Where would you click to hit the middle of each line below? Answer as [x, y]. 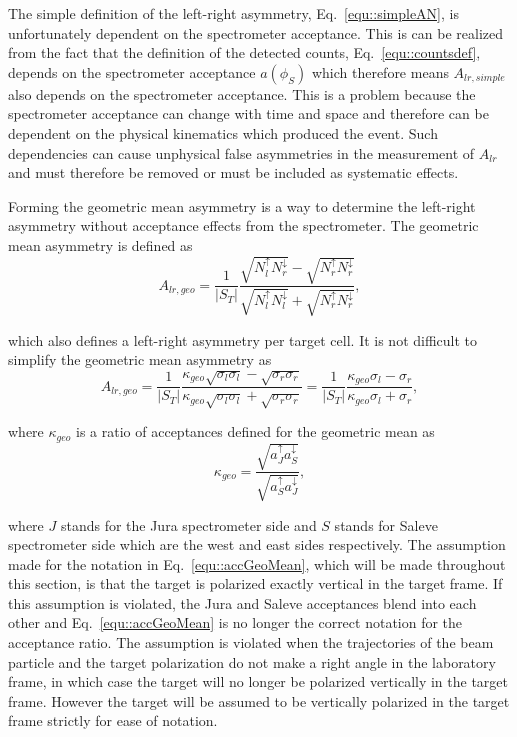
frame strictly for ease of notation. [113, 720]
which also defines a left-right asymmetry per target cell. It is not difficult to [243, 339]
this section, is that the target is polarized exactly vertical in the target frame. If [255, 583]
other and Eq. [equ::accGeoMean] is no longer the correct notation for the [235, 622]
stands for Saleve [386, 524]
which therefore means [380, 71]
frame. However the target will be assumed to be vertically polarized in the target [259, 700]
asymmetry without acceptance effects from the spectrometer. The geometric [243, 225]
